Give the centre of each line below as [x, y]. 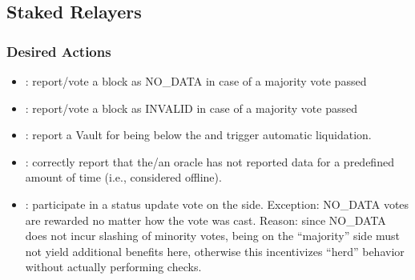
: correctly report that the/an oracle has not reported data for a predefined [210, 161]
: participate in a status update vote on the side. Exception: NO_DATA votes [217, 204]
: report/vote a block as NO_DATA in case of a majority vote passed [196, 81]
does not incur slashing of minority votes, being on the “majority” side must [213, 236]
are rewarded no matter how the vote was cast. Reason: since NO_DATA [205, 220]
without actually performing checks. [113, 267]
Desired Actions [59, 51]
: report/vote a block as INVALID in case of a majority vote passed [191, 108]
